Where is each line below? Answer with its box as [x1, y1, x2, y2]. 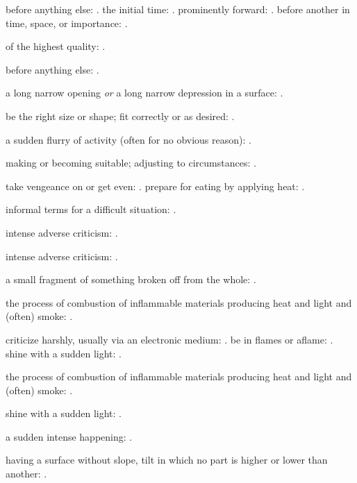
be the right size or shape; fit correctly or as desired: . [6, 108, 235, 123]
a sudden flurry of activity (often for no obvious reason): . [6, 132, 251, 146]
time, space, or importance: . [6, 15, 128, 30]
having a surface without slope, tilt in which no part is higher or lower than [6, 452, 328, 467]
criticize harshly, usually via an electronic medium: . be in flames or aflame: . [6, 332, 333, 346]
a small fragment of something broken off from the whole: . [6, 272, 256, 287]
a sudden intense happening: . [6, 429, 133, 443]
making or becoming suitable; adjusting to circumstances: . [6, 155, 256, 170]
